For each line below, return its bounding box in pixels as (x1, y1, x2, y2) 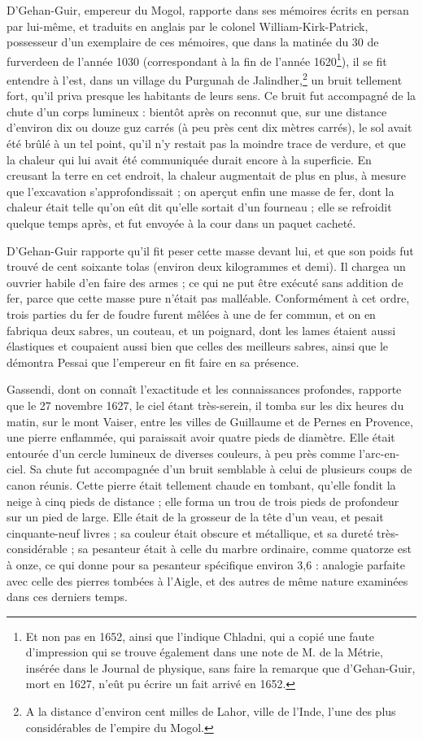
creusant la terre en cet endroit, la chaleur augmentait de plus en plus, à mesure (7, 167, 406, 184)
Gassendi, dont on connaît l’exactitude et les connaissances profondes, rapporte (7, 381, 402, 398)
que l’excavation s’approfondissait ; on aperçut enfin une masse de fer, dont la (7, 182, 395, 199)
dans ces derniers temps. (7, 588, 128, 605)
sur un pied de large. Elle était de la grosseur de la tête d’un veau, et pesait (7, 508, 384, 525)
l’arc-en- (359, 444, 400, 461)
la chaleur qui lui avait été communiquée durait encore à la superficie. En (7, 150, 372, 168)
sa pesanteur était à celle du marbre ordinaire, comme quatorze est (78, 540, 412, 557)
